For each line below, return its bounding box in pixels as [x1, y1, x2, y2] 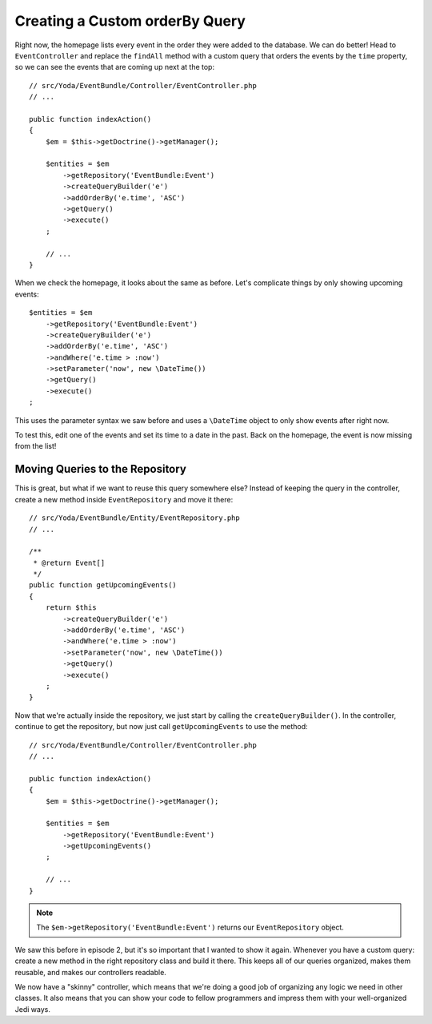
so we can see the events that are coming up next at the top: [14, 62, 215, 72]
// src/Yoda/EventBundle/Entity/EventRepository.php [29, 514, 240, 522]
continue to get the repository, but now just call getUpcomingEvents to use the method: [14, 722, 308, 732]
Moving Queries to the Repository [14, 462, 187, 476]
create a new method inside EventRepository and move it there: [14, 494, 234, 504]
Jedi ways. [14, 1004, 51, 1014]
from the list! [14, 441, 57, 451]
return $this [45, 603, 97, 612]
